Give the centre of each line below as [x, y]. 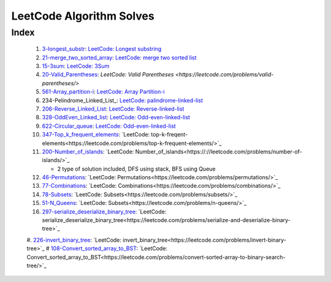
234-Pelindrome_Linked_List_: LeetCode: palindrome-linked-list [123, 100]
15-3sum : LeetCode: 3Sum [76, 66]
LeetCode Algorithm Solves [83, 16]
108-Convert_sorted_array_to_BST [93, 248]
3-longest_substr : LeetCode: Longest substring [102, 49]
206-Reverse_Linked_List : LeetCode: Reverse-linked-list [113, 109]
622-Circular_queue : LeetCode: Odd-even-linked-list [109, 126]
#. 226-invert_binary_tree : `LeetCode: [74, 240]
